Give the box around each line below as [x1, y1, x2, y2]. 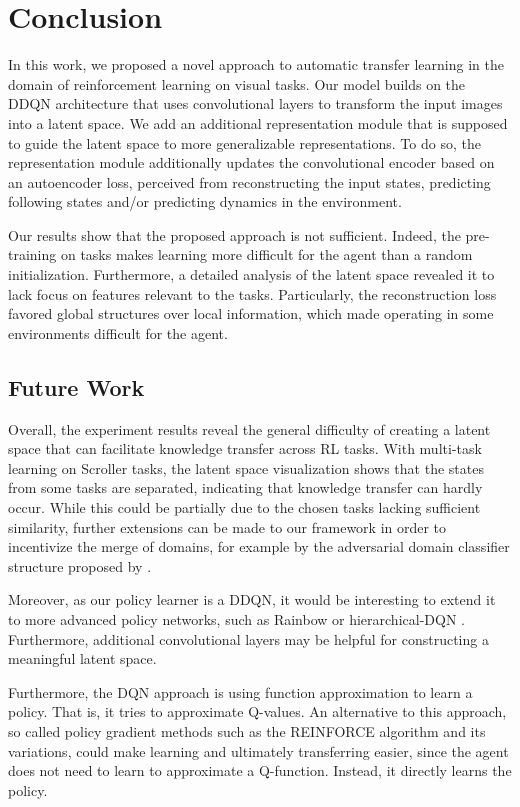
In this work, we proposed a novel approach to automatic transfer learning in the [8, 54, 504, 75]
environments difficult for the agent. [8, 322, 228, 343]
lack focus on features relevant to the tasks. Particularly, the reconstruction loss [8, 283, 497, 304]
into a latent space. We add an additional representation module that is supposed [8, 112, 508, 133]
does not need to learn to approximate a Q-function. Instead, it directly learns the [8, 760, 512, 781]
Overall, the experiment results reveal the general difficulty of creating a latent [8, 418, 491, 439]
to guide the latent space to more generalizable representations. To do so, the [8, 132, 481, 153]
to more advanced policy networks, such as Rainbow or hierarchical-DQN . [8, 608, 465, 629]
